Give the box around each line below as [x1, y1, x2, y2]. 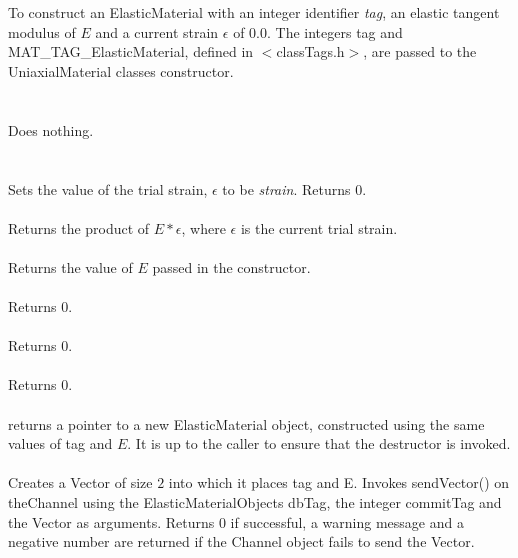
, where [181, 217, 226, 238]
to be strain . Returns [222, 178, 351, 199]
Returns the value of [8, 256, 133, 277]
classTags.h [276, 41, 345, 62]
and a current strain [95, 21, 219, 42]
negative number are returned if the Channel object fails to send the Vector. [8, 531, 475, 552]
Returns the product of [8, 217, 150, 238]
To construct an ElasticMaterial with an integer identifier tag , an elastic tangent [8, 2, 500, 23]
